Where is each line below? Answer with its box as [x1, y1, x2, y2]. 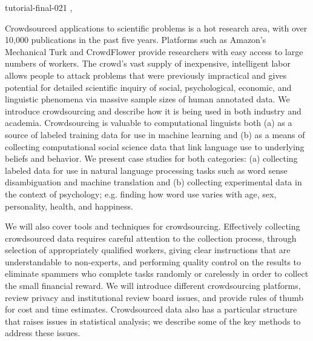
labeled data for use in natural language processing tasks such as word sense [5, 164, 288, 176]
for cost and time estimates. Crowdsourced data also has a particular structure [5, 303, 297, 316]
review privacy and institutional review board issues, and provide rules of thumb [5, 291, 303, 303]
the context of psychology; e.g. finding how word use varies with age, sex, [5, 187, 277, 200]
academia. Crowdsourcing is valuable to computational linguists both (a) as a [5, 116, 292, 129]
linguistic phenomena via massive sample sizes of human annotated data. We [5, 93, 290, 105]
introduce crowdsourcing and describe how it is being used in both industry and [5, 104, 301, 117]
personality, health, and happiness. [5, 199, 133, 212]
